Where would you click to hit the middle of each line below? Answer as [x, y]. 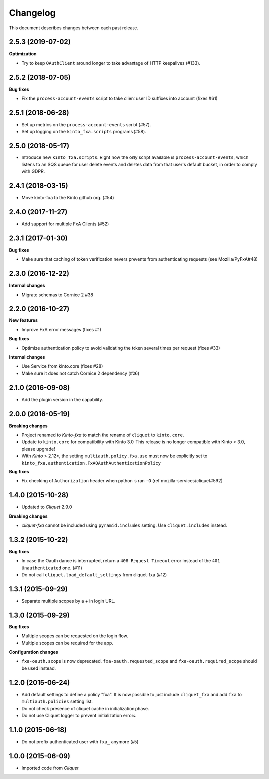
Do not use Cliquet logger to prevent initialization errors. [79, 715]
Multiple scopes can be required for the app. [67, 643]
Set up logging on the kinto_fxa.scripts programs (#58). [84, 132]
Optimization [23, 54]
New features [24, 320]
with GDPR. [33, 171]
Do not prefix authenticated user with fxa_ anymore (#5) [80, 741]
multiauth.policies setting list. [57, 701]
